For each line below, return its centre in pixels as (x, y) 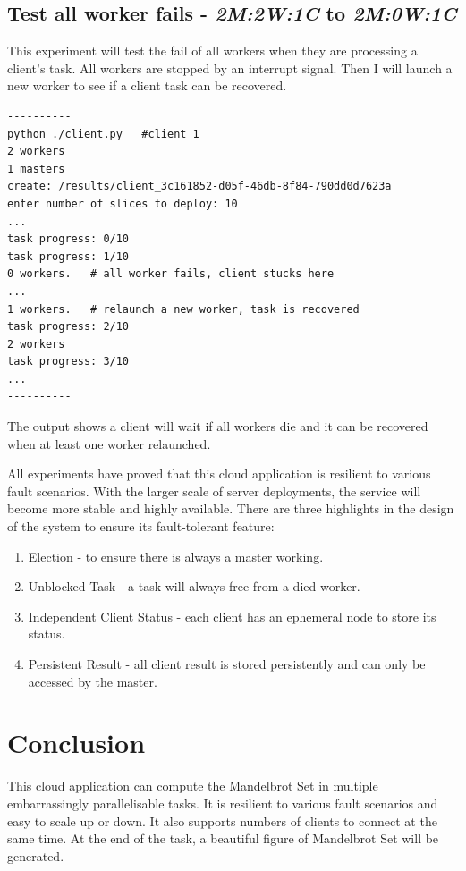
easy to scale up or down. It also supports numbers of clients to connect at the (222, 820)
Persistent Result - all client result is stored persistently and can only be (227, 664)
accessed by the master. (93, 681)
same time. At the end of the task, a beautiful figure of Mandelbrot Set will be (223, 838)
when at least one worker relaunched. (109, 443)
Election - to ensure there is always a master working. (176, 556)
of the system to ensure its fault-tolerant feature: (141, 526)
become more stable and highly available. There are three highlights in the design (231, 508)
